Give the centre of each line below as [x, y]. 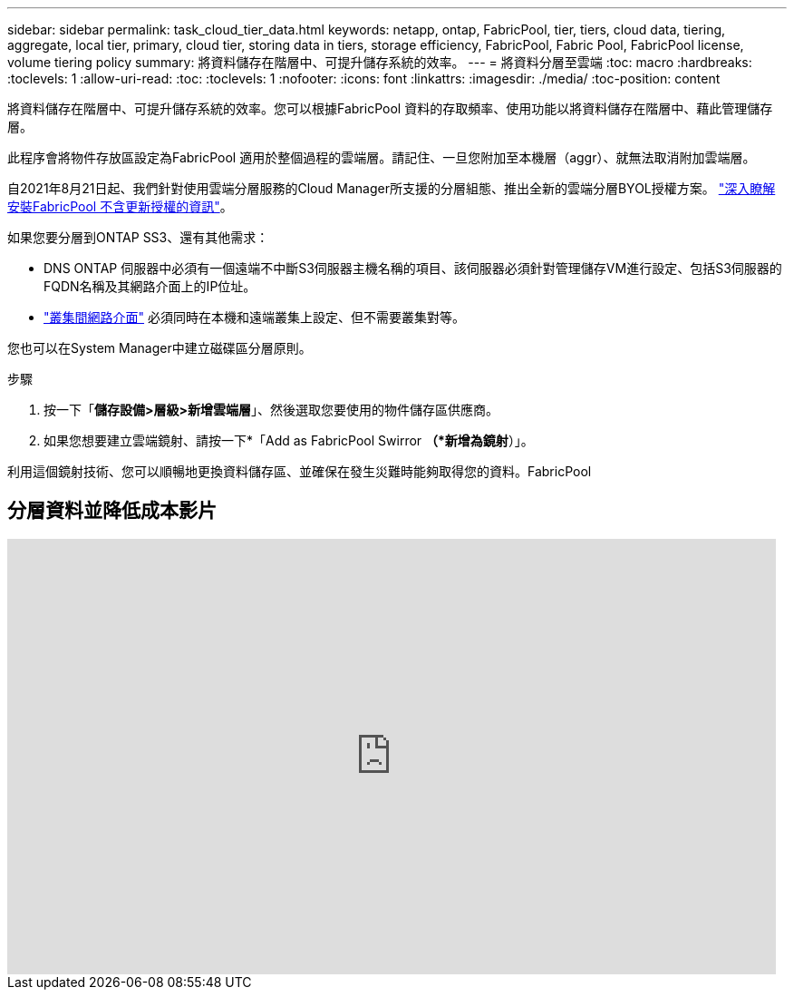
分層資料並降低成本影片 [112, 511]
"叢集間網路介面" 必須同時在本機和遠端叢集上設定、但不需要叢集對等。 [254, 317]
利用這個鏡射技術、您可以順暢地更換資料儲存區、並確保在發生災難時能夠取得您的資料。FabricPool [300, 471]
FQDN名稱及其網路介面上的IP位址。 [150, 286]
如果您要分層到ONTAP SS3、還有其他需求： [138, 237]
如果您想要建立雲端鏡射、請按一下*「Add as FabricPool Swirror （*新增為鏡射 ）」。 [289, 440]
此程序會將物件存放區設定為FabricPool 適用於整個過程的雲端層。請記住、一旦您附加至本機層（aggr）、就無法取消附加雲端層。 [382, 157]
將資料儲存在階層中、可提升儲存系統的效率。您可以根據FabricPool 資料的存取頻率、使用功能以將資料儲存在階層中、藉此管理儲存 [390, 108]
